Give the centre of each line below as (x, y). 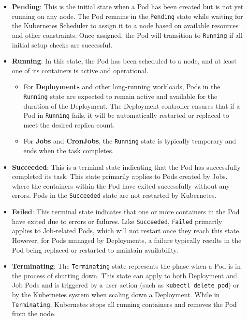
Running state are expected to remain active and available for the (120, 96)
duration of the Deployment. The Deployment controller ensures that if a (132, 105)
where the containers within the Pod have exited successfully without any (121, 185)
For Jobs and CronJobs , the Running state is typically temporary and (130, 141)
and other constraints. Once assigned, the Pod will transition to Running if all (127, 35)
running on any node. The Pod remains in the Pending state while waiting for (127, 16)
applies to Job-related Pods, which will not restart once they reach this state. (126, 231)
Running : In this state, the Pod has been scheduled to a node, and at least (124, 61)
